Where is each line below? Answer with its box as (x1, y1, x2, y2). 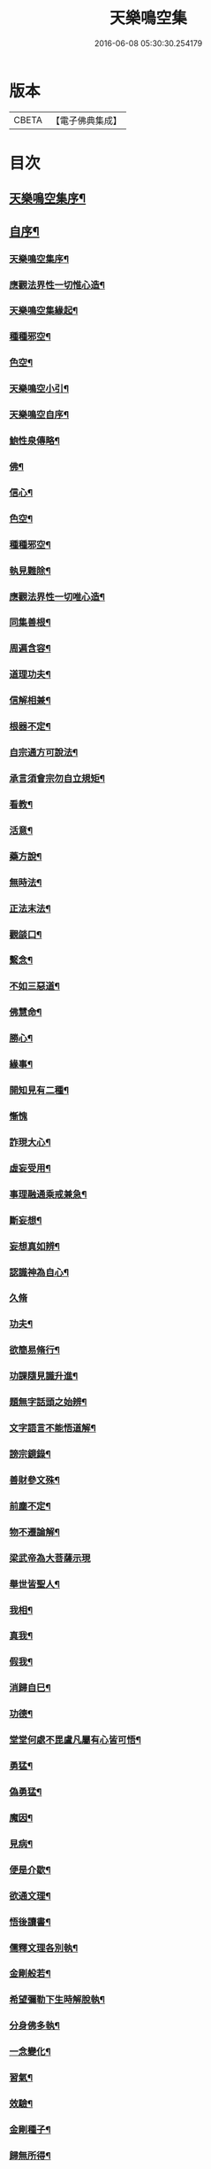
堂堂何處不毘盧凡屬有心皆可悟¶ (9, 1734, 141, 1746)
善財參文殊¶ (9, 1473, 60, 1486)
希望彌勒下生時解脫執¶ (9, 1994, 106, 2006)
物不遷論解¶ (9, 1526, 60, 1538)
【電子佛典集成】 (50, 114, 122, 127)
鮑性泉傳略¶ (9, 435, 60, 447)
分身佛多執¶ (9, 2019, 60, 2032)
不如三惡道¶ (9, 980, 60, 992)
